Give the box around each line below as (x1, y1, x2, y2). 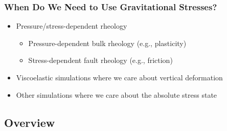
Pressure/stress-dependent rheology (16, 20, 127, 31)
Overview (4, 114, 55, 130)
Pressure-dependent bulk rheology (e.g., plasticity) (28, 37, 187, 48)
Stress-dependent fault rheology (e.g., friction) (28, 55, 173, 65)
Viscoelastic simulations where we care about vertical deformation (16, 72, 223, 82)
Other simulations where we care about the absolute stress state (16, 89, 217, 100)
